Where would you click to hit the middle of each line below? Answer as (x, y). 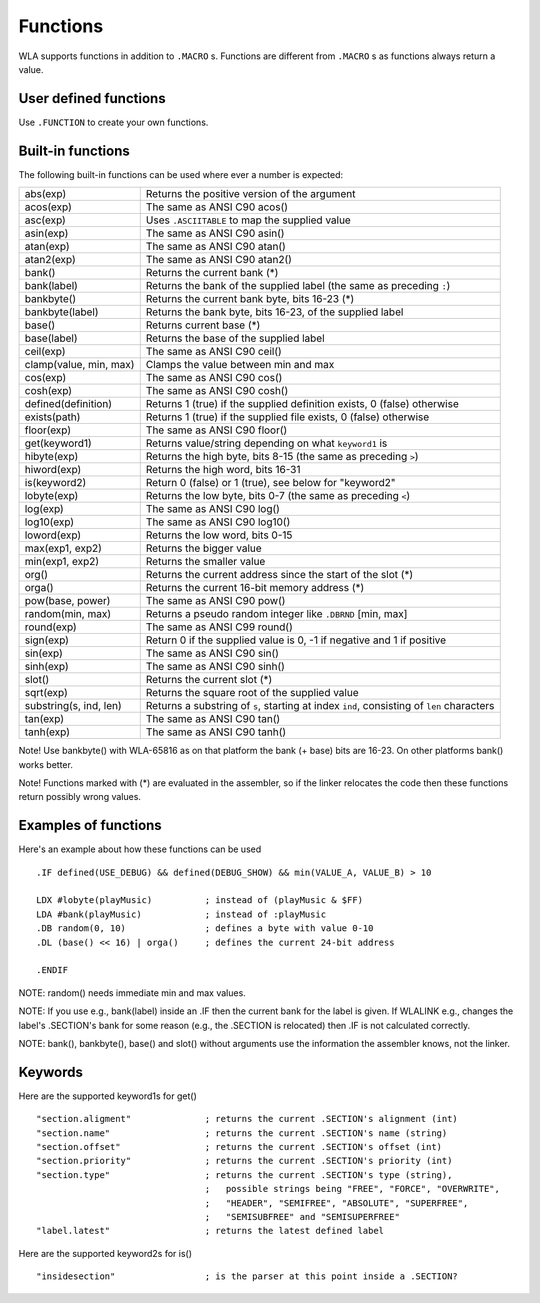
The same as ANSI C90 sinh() (215, 667)
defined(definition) (68, 404)
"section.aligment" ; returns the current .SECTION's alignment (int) (247, 1119)
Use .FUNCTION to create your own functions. (113, 122)
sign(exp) (47, 640)
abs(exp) (45, 194)
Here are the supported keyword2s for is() (105, 1253)
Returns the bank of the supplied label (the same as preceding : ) (298, 286)
